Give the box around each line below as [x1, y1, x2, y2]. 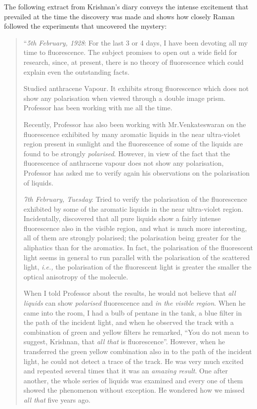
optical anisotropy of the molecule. [23, 271, 128, 281]
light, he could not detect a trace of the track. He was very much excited [23, 356, 244, 366]
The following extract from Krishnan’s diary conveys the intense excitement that [4, 1, 249, 11]
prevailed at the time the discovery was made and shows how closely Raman [4, 11, 235, 21]
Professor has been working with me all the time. [23, 102, 172, 113]
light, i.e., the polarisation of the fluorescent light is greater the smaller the [23, 262, 252, 272]
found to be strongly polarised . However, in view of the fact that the [23, 148, 230, 158]
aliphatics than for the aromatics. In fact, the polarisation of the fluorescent [23, 242, 253, 253]
